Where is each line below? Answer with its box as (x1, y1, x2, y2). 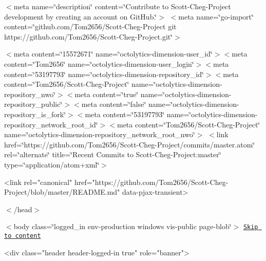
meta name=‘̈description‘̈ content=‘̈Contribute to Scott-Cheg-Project (13, 1, 231, 11)
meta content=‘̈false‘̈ (81, 99, 146, 109)
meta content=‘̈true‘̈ (74, 88, 139, 99)
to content (4, 232, 41, 239)
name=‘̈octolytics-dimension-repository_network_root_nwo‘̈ (4, 129, 195, 140)
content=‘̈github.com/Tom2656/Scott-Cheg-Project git (4, 21, 177, 32)
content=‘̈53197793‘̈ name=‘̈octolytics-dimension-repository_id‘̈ (4, 68, 204, 79)
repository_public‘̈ (4, 99, 63, 109)
